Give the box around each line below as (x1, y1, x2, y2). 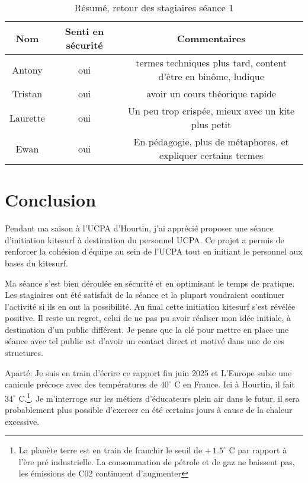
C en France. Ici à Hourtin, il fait (174, 378, 295, 390)
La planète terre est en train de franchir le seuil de (18, 444, 203, 456)
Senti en (65, 24, 104, 38)
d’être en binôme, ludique (158, 69, 264, 83)
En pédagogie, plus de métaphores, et (133, 135, 289, 148)
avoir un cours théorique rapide (146, 87, 277, 100)
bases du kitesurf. (5, 256, 68, 269)
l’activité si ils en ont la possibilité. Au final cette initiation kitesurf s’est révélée (5, 300, 296, 312)
